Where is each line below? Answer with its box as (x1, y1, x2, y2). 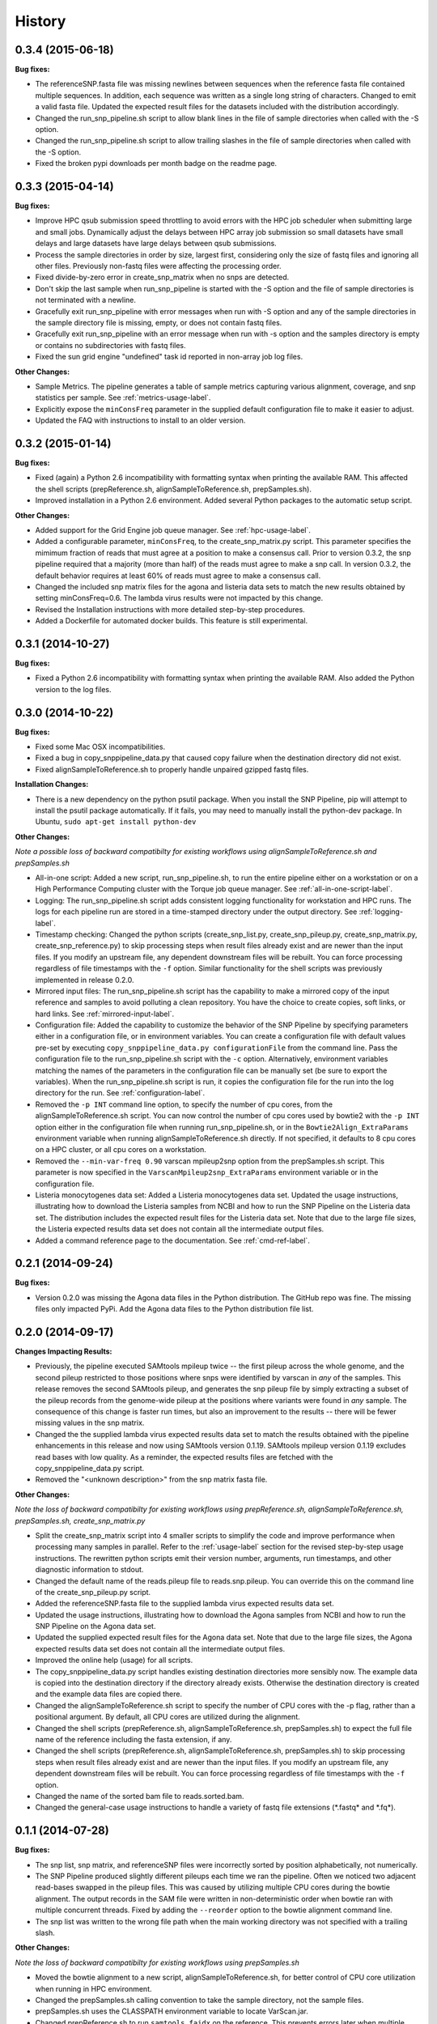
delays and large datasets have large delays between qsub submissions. (35, 239, 277, 249)
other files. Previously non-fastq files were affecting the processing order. (35, 262, 282, 271)
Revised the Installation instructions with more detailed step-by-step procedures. (35, 604, 305, 614)
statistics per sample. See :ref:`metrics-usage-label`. (35, 393, 211, 402)
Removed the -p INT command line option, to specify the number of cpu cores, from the (35, 1099, 333, 1109)
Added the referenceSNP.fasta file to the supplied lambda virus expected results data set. (35, 1599, 335, 1609)
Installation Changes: (15, 780, 89, 789)
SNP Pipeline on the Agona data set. (35, 1622, 156, 1631)
